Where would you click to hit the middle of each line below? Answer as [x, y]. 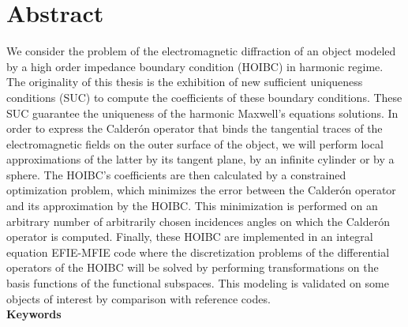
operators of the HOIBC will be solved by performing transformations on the [193, 267]
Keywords [34, 314]
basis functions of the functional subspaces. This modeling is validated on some [198, 283]
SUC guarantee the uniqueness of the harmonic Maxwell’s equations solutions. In [202, 113]
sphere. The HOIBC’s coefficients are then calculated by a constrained [176, 174]
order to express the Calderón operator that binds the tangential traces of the [195, 128]
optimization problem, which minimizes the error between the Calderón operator [201, 190]
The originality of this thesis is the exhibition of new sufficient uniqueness [185, 82]
